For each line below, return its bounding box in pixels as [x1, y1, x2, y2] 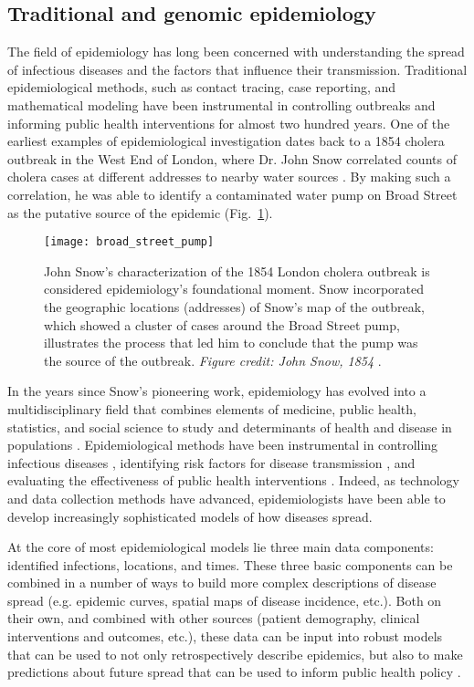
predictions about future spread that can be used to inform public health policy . [7, 662, 461, 682]
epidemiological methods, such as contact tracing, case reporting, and [7, 78, 396, 97]
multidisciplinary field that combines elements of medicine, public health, [7, 399, 416, 418]
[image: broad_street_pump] [44, 235, 215, 249]
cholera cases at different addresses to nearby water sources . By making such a [7, 167, 451, 186]
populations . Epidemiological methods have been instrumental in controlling [7, 435, 438, 454]
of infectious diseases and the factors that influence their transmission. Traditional [7, 59, 468, 78]
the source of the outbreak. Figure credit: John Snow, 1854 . [44, 350, 382, 370]
